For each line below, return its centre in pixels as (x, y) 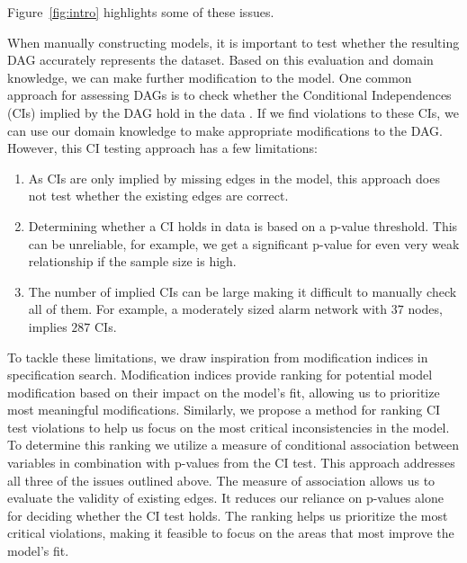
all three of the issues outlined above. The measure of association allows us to (221, 480)
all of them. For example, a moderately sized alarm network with (208, 309)
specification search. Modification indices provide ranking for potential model (220, 375)
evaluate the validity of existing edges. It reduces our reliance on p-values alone (225, 498)
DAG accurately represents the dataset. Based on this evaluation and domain (220, 60)
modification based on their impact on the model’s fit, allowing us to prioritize (224, 392)
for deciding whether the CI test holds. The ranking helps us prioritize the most (228, 515)
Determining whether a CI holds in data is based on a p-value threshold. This (243, 225)
